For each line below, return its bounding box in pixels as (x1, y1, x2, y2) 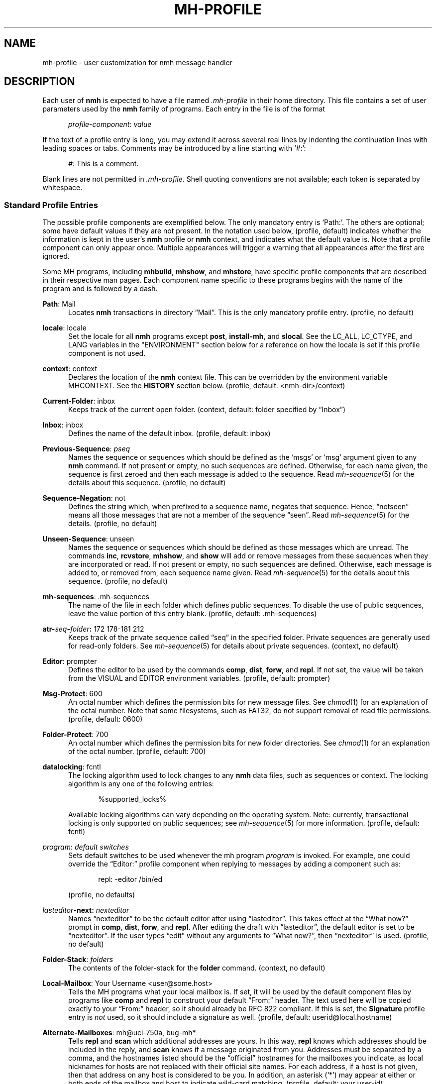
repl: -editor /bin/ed (98, 875, 162, 884)
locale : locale (42, 324, 87, 332)
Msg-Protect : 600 (42, 689, 103, 698)
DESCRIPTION (4, 75, 75, 88)
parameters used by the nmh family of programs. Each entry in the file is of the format (42, 105, 325, 113)
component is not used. (68, 349, 146, 358)
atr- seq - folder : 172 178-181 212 (42, 625, 144, 634)
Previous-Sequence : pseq (42, 444, 130, 453)
